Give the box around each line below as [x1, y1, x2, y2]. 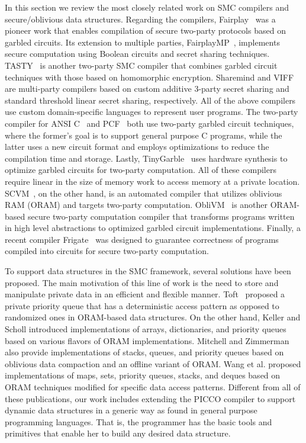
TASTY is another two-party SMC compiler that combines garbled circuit [5, 59, 278, 71]
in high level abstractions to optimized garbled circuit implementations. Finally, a [5, 221, 301, 234]
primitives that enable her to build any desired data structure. [5, 427, 231, 439]
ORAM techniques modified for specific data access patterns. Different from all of [5, 381, 301, 393]
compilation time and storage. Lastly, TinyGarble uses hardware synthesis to [5, 152, 288, 164]
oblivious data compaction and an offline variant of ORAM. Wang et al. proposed [5, 357, 301, 370]
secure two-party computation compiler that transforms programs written [27, 210, 295, 222]
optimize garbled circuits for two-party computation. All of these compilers [5, 163, 276, 176]
